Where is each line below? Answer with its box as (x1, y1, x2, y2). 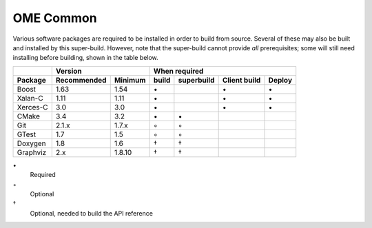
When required (153, 66, 204, 76)
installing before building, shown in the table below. (12, 54, 158, 62)
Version (55, 66, 82, 76)
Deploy (268, 75, 293, 85)
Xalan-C (17, 93, 44, 103)
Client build (222, 75, 261, 85)
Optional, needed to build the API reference (30, 209, 153, 217)
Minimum (114, 75, 146, 85)
